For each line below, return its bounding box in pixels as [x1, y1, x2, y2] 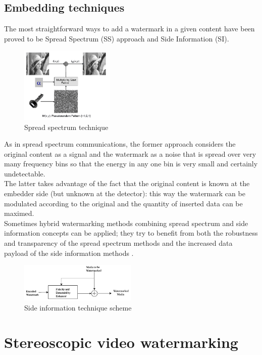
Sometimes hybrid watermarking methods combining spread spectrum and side [4, 217, 248, 228]
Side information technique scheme [24, 302, 132, 313]
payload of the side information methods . [4, 247, 134, 258]
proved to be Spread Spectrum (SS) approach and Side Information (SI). [4, 33, 229, 43]
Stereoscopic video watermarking [4, 332, 238, 352]
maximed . [4, 208, 34, 218]
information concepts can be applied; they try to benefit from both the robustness [4, 228, 258, 238]
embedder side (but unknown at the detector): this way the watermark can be [4, 188, 245, 199]
